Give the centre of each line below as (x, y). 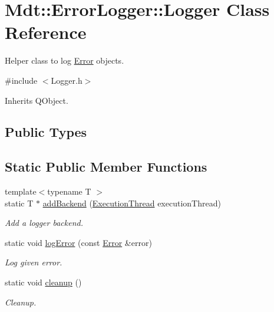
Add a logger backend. (44, 223)
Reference (46, 32)
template (21, 191)
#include (21, 80)
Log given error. (34, 262)
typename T (69, 191)
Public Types (46, 132)
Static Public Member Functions (106, 167)
